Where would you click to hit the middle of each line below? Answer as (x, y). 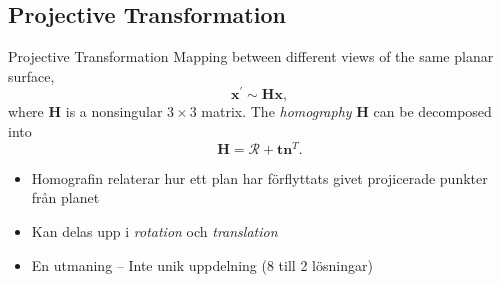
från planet (65, 197)
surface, (31, 75)
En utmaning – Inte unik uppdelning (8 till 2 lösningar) (202, 264)
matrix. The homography (276, 111)
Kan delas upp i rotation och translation (154, 230)
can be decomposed (432, 111)
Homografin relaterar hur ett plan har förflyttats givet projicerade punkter (259, 177)
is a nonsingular (114, 111)
